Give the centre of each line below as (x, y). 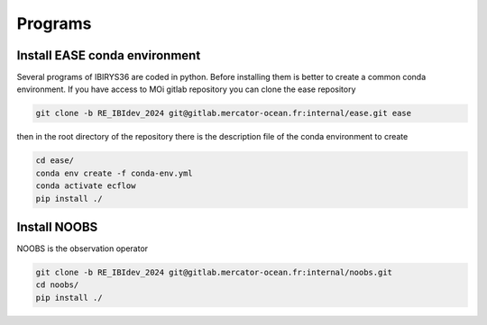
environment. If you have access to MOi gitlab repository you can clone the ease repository (186, 89)
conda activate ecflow (86, 186)
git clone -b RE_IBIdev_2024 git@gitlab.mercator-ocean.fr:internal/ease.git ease (224, 113)
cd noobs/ (57, 285)
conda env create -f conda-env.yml (114, 173)
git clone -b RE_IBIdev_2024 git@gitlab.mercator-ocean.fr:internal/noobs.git (214, 273)
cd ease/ (55, 161)
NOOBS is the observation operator (83, 248)
